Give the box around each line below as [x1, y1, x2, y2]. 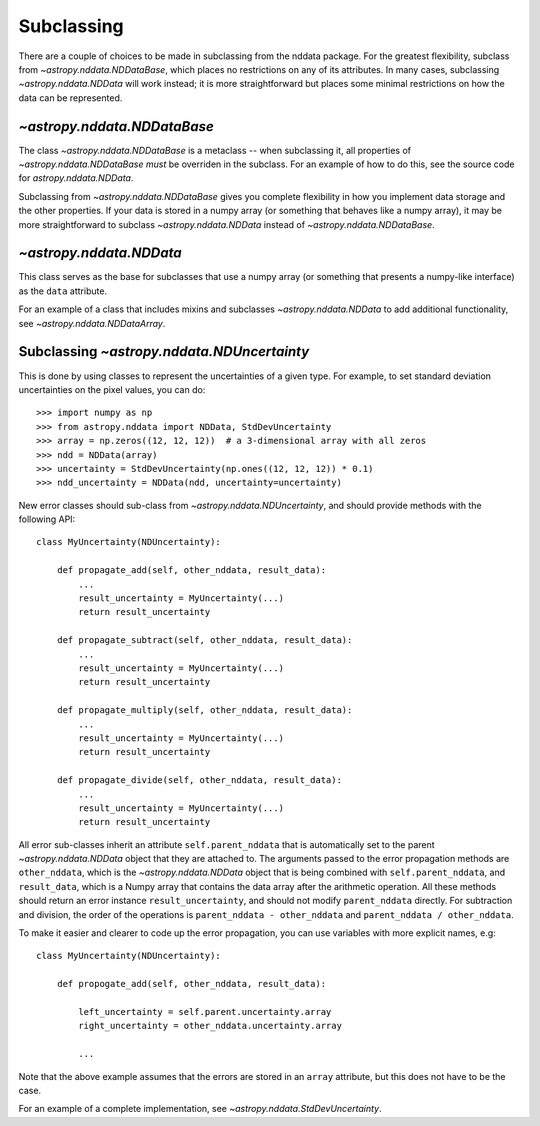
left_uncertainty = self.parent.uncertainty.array [78, 1006, 332, 1017]
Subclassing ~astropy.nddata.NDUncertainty [18, 343, 310, 360]
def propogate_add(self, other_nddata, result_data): [56, 978, 327, 990]
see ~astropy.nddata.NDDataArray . [18, 317, 166, 329]
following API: [18, 513, 76, 525]
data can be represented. [18, 91, 123, 104]
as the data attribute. [18, 285, 108, 297]
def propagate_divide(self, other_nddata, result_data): [56, 775, 342, 786]
